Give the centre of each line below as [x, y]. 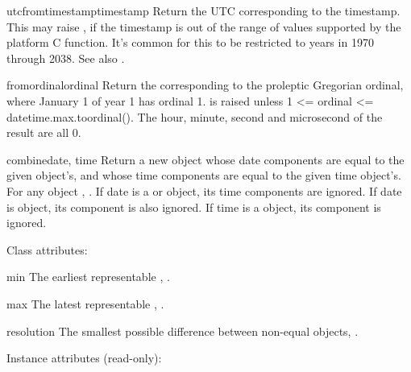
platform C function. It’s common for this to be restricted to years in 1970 [190, 42]
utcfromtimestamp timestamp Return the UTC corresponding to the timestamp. [203, 10]
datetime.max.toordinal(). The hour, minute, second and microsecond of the [195, 116]
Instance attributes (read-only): [84, 358]
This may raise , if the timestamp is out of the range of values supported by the [204, 26]
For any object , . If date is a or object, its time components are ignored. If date [204, 190]
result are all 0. [44, 132]
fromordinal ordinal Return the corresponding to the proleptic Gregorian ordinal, [205, 85]
